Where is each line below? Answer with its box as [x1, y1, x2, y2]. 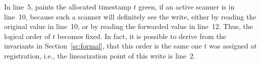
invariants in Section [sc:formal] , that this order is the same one [4, 40, 202, 51]
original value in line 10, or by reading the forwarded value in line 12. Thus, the [4, 21, 253, 31]
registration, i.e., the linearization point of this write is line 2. [4, 50, 195, 60]
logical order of [4, 30, 50, 41]
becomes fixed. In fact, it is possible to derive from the [57, 30, 226, 41]
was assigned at [209, 40, 257, 51]
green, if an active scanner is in [138, 1, 235, 11]
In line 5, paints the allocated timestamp [4, 1, 131, 11]
